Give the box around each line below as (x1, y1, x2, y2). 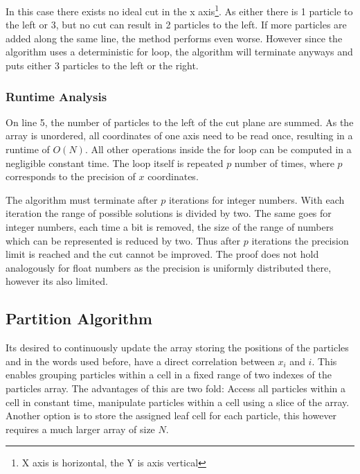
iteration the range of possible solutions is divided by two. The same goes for (6, 206, 332, 220)
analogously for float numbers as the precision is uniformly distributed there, (6, 260, 332, 274)
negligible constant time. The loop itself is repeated (6, 155, 224, 170)
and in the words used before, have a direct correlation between (6, 353, 275, 368)
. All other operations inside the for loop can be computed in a (84, 142, 352, 157)
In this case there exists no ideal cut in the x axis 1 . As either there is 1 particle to (6, 2, 353, 18)
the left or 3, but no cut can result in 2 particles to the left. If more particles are (6, 17, 347, 32)
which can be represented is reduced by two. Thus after (6, 233, 241, 247)
